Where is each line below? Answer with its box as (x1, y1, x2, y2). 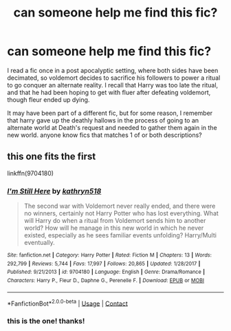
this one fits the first (7, 151, 96, 162)
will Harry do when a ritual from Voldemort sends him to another (23, 217, 206, 225)
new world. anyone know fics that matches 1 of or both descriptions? (7, 131, 203, 139)
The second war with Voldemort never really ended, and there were (23, 202, 216, 211)
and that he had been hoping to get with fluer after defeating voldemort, (7, 88, 211, 96)
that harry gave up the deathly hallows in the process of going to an (7, 116, 199, 125)
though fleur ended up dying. (7, 95, 90, 104)
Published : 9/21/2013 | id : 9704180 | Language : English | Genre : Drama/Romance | (7, 268, 205, 276)
